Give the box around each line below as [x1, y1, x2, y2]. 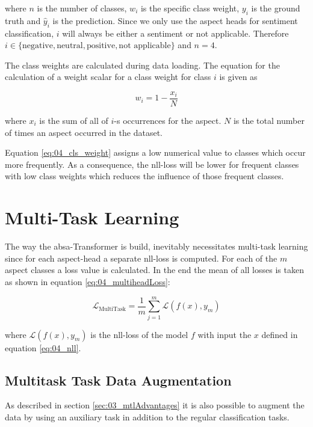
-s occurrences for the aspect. [114, 114, 222, 127]
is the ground [251, 2, 300, 14]
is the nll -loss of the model [90, 328, 188, 340]
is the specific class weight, [140, 2, 240, 14]
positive [86, 41, 116, 51]
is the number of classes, [37, 2, 127, 14]
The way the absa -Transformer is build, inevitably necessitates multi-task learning [5, 240, 308, 253]
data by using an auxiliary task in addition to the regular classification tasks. [5, 411, 290, 423]
